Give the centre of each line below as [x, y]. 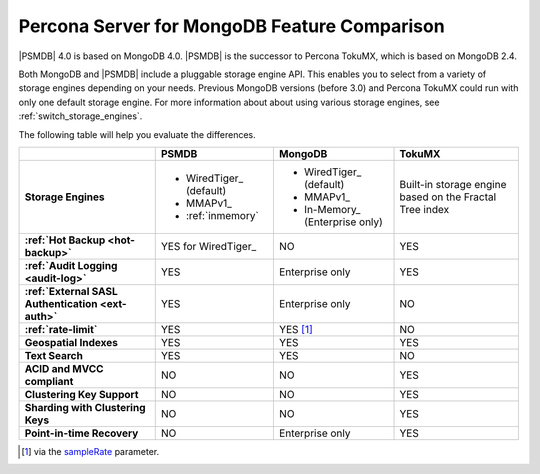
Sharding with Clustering [85, 407]
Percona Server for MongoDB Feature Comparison [231, 26]
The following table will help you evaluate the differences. [137, 134]
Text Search [54, 355]
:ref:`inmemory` [222, 215]
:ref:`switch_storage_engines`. [80, 116]
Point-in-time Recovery [81, 433]
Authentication [61, 303]
